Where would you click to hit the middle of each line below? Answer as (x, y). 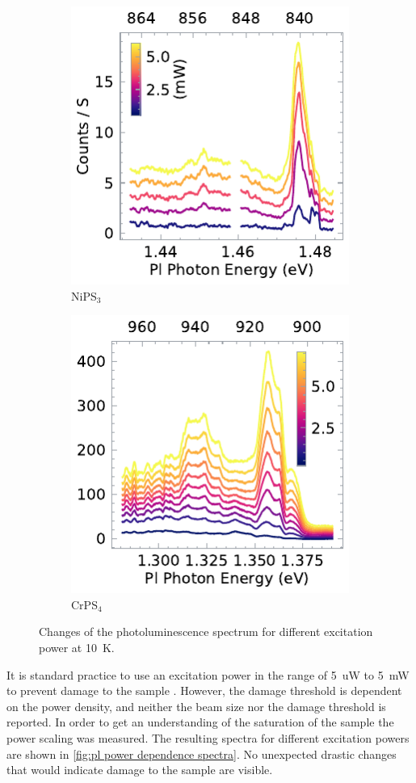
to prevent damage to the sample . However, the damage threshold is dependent (204, 690)
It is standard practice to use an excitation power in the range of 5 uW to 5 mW (208, 674)
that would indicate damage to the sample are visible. (140, 770)
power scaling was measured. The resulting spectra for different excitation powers (208, 737)
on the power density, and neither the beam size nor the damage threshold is (196, 706)
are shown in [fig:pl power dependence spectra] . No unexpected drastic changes (202, 754)
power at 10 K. (77, 647)
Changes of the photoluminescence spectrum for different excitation (206, 631)
